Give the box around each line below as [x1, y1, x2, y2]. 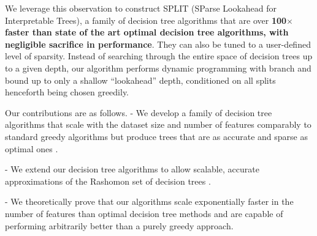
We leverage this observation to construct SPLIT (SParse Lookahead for [5, 2, 277, 14]
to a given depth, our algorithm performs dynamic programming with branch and [5, 61, 311, 74]
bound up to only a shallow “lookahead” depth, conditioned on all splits [5, 73, 276, 86]
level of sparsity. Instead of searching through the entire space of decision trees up [5, 50, 313, 62]
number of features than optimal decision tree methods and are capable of [5, 207, 283, 219]
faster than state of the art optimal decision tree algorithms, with [5, 26, 289, 39]
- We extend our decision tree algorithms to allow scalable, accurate [5, 163, 259, 175]
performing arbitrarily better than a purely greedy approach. [5, 219, 234, 232]
